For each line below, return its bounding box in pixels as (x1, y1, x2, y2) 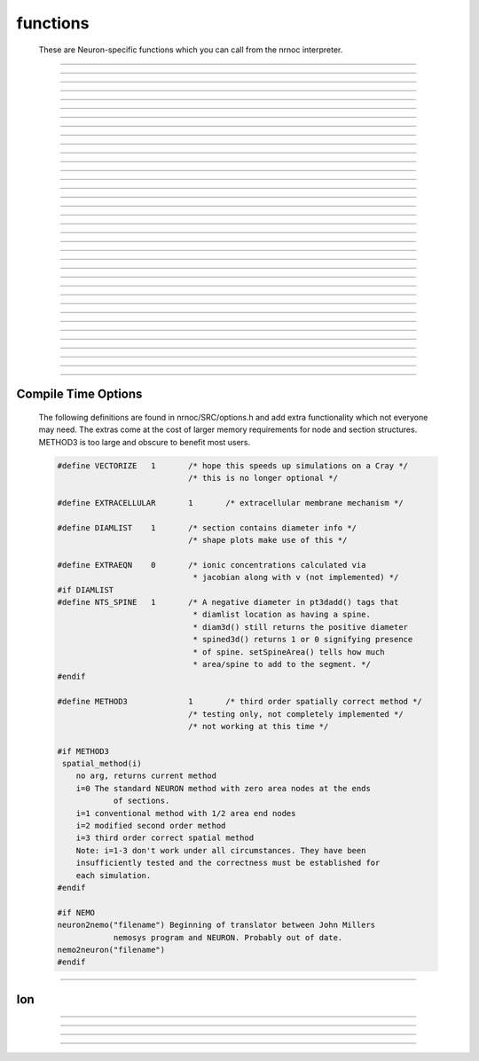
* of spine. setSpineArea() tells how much (192, 647, 385, 656)
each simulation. (75, 870, 152, 880)
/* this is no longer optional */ (187, 473, 339, 483)
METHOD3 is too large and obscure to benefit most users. (38, 436, 251, 447)
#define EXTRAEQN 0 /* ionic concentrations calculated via (57, 560, 366, 570)
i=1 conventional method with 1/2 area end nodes (75, 808, 296, 818)
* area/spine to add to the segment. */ (192, 659, 372, 669)
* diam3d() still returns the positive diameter (192, 622, 408, 632)
